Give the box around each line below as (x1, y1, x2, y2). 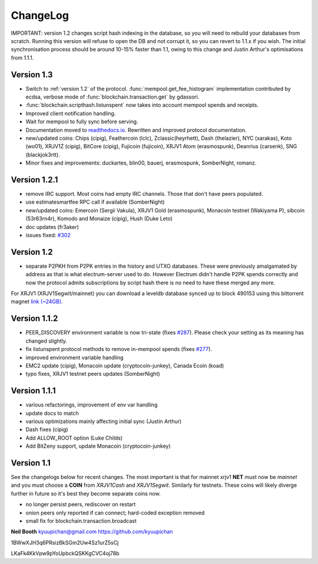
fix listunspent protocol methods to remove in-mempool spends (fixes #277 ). (25, 346, 212, 353)
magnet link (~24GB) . (11, 298, 63, 305)
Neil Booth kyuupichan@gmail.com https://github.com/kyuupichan (11, 528, 173, 535)
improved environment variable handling (25, 354, 124, 361)
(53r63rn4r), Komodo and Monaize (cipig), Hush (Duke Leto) (25, 215, 173, 222)
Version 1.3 (11, 70, 53, 80)
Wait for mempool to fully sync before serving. (25, 118, 138, 125)
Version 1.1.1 (11, 386, 56, 396)
